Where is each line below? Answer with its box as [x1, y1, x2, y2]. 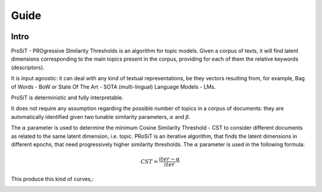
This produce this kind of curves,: [11, 175, 94, 182]
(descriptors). [11, 64, 45, 71]
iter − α [159, 156, 180, 163]
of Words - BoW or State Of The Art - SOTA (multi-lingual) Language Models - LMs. [11, 83, 216, 90]
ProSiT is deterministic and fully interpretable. [11, 94, 123, 101]
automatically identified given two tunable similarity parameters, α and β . [11, 113, 191, 120]
